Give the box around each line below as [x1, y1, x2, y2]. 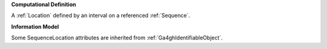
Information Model [11, 23, 59, 30]
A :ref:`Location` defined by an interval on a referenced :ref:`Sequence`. [11, 12, 190, 19]
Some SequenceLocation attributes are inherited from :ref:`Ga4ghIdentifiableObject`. [11, 34, 223, 42]
